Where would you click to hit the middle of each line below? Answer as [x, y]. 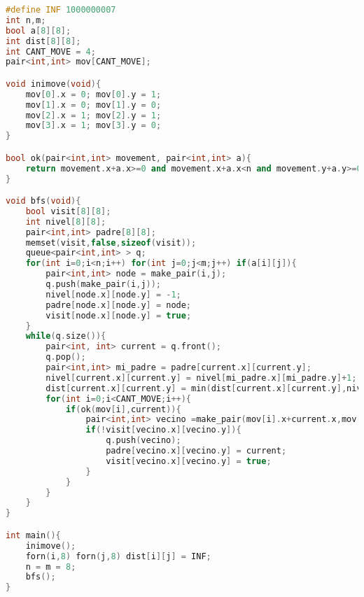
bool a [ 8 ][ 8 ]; [38, 30]
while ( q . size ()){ [66, 336]
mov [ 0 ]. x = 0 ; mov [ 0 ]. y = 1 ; [93, 94]
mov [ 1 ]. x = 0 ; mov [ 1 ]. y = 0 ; [93, 105]
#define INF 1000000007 [61, 10]
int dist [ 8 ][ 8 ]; [43, 41]
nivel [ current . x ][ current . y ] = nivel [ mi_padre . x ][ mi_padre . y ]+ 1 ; [201, 378]
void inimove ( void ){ [54, 84]
